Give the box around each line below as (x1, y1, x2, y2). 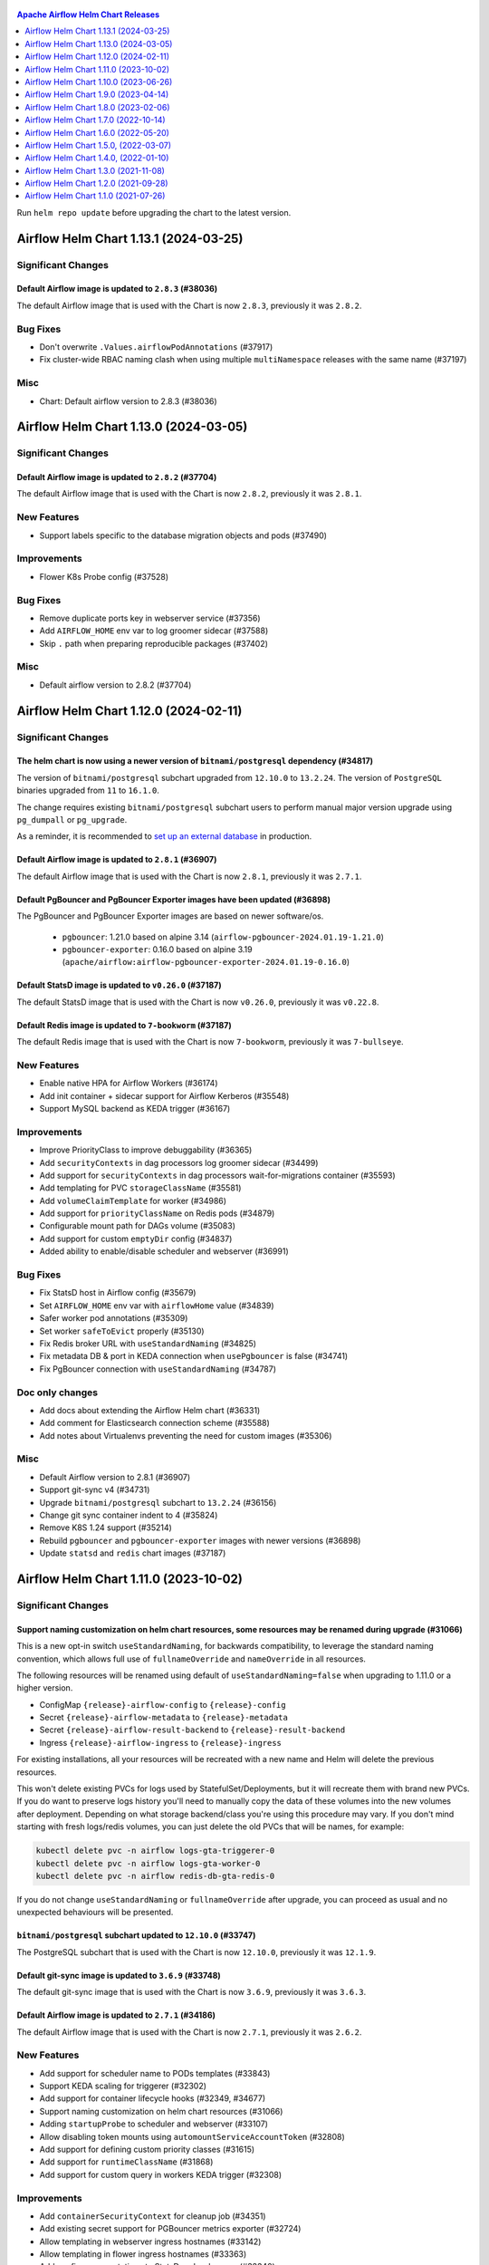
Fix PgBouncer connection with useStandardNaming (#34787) (39, 1364, 276, 1374)
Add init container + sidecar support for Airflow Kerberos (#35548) (39, 1090, 290, 1101)
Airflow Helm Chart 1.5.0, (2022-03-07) (24, 140, 172, 150)
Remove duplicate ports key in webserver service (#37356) (39, 612, 262, 623)
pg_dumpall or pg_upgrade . (16, 814, 128, 824)
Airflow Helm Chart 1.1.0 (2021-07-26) (24, 190, 166, 201)
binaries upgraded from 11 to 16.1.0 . (16, 785, 160, 796)
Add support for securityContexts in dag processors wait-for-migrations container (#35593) (39, 1170, 396, 1181)
